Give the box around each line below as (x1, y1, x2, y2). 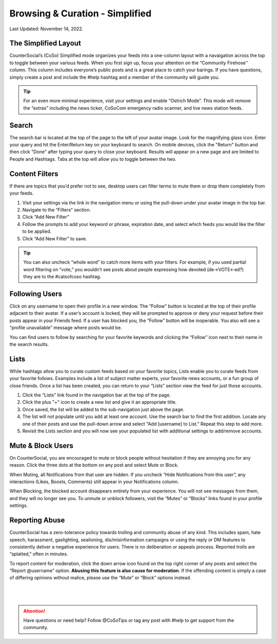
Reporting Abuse (9, 516, 65, 525)
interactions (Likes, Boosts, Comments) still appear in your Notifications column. (9, 479, 179, 485)
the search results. (9, 341, 49, 347)
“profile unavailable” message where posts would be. (9, 325, 123, 331)
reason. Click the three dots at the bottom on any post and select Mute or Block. (9, 462, 179, 468)
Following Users (9, 289, 63, 298)
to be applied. (22, 229, 52, 235)
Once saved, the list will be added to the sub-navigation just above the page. (22, 406, 185, 412)
